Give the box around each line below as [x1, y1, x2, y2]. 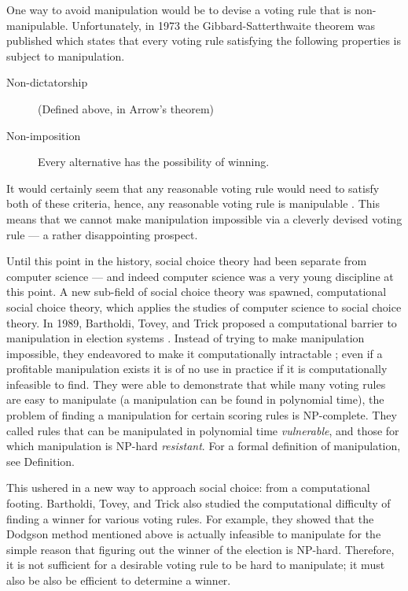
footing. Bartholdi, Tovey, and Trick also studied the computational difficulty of [6, 495, 391, 512]
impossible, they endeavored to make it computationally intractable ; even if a [6, 345, 383, 361]
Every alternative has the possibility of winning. [38, 153, 270, 170]
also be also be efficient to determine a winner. [6, 572, 231, 588]
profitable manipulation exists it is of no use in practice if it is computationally [6, 360, 388, 377]
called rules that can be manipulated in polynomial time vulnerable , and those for [6, 422, 399, 438]
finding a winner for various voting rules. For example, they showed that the [6, 510, 374, 526]
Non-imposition [6, 127, 81, 143]
